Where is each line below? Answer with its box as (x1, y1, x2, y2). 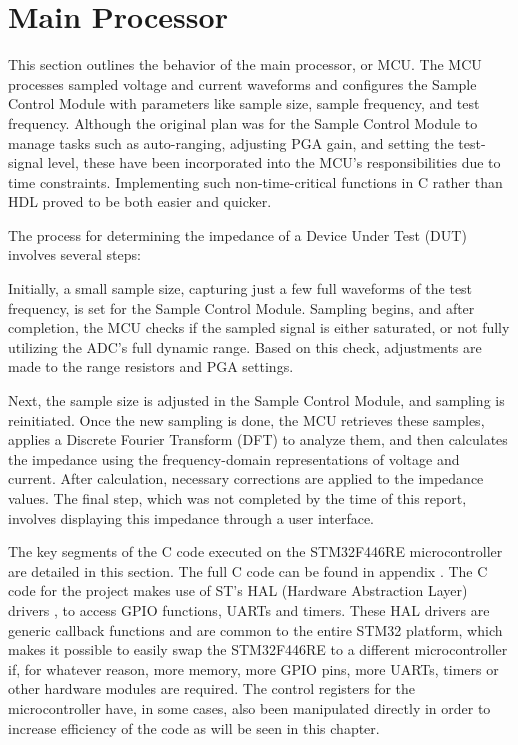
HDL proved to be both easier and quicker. (8, 191, 272, 212)
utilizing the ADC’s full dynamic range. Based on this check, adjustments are (8, 336, 482, 357)
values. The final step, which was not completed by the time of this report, (8, 488, 467, 508)
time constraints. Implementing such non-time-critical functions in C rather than (8, 171, 503, 192)
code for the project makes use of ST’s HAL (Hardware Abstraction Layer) (8, 580, 468, 601)
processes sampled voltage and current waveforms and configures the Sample (8, 73, 477, 94)
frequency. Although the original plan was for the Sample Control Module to (8, 112, 478, 133)
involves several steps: (8, 244, 141, 265)
